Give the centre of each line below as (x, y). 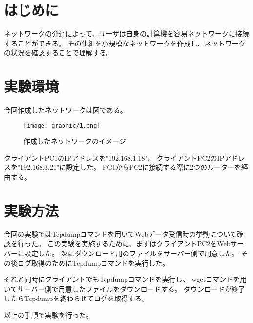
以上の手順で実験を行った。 (48, 314)
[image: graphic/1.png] (62, 126)
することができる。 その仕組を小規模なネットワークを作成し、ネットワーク (125, 43)
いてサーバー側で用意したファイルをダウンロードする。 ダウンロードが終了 (125, 288)
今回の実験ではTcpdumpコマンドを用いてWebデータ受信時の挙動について (120, 234)
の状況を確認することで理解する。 (59, 53)
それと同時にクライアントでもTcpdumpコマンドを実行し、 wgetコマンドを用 (126, 279)
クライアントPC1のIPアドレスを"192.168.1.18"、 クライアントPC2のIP (114, 157)
